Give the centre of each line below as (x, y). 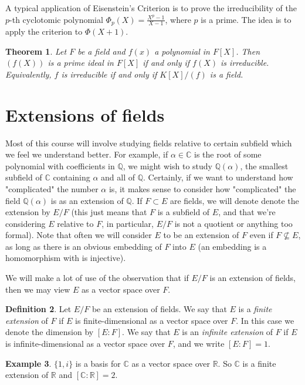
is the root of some (228, 154)
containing (72, 177)
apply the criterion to (44, 31)
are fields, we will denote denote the (234, 200)
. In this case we (265, 320)
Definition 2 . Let (38, 309)
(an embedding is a (232, 246)
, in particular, (128, 223)
